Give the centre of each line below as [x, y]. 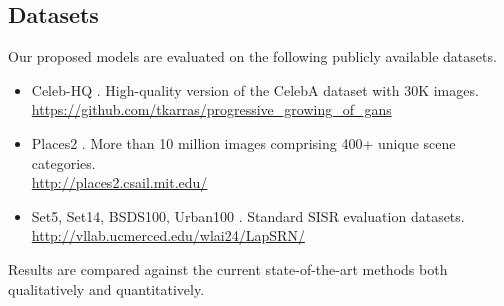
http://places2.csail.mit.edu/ [119, 182]
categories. [63, 162]
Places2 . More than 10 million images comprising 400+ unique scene [243, 142]
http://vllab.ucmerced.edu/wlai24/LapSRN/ [168, 235]
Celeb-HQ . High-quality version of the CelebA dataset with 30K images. [255, 89]
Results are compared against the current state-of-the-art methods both [228, 268]
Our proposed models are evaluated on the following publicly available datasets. [252, 56]
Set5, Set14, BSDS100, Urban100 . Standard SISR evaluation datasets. [248, 215]
